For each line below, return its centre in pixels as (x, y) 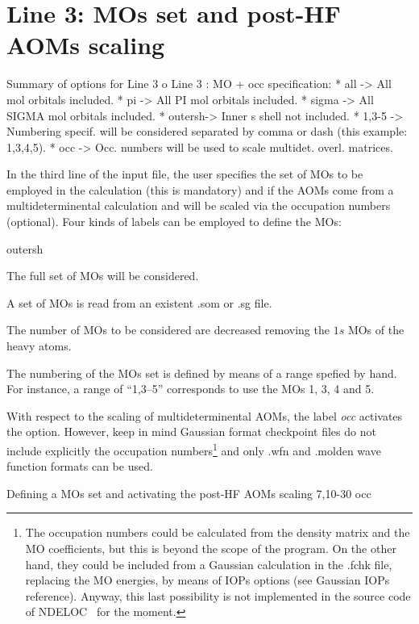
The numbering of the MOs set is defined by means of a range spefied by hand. (202, 373)
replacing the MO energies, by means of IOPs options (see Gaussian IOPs (207, 580)
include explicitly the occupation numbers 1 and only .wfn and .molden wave (194, 449)
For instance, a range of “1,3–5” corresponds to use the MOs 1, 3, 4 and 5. (191, 389)
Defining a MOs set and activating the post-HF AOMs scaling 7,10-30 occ (189, 493)
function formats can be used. (80, 466)
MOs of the (376, 330)
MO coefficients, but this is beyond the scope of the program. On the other (211, 549)
